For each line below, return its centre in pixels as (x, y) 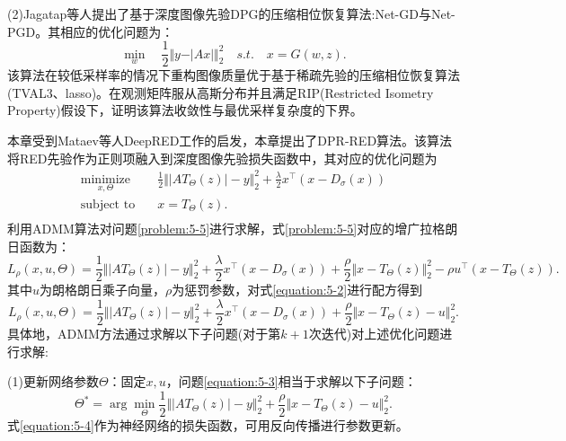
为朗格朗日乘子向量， (103, 290)
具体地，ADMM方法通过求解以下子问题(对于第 (144, 333)
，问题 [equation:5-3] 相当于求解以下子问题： (291, 381)
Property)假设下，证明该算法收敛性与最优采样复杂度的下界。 (185, 110)
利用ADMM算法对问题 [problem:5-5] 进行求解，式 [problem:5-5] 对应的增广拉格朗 (233, 229)
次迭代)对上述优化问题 (374, 333)
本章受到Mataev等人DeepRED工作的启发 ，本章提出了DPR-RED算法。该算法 (230, 141)
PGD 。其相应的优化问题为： (91, 31)
